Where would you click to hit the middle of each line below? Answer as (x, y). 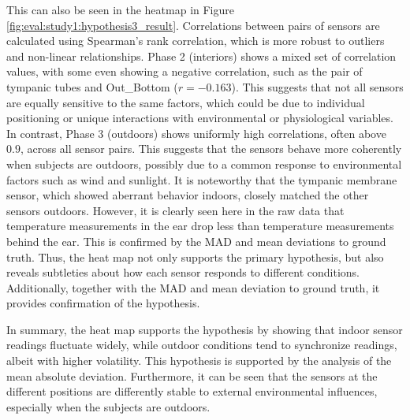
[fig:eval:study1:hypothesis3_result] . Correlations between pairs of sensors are (193, 25)
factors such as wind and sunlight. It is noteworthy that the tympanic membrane (202, 179)
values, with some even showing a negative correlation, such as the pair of (184, 71)
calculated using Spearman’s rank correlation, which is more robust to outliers (196, 41)
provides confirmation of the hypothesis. (103, 303)
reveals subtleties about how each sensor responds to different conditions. (183, 272)
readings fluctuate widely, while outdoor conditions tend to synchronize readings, (202, 345)
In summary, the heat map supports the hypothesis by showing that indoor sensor (205, 329)
